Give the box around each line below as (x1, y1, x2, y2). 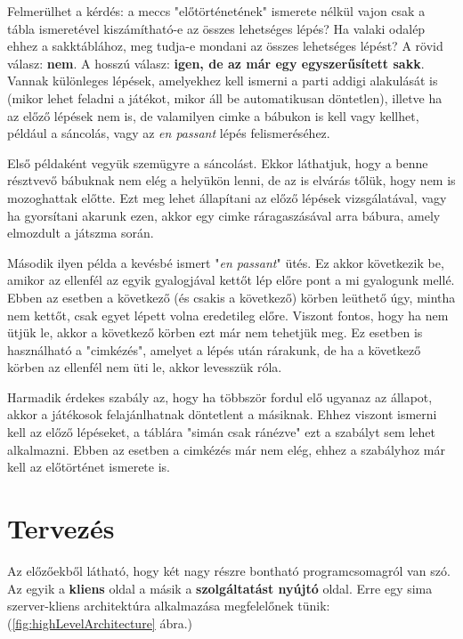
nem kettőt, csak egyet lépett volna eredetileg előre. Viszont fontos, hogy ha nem (7, 305, 449, 324)
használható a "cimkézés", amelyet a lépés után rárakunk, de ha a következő (7, 340, 421, 359)
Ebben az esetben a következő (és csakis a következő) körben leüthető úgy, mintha (7, 287, 456, 306)
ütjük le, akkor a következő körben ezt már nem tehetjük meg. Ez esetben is (7, 323, 423, 342)
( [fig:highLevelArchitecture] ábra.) (7, 613, 193, 632)
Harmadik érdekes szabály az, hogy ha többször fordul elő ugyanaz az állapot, (7, 387, 433, 406)
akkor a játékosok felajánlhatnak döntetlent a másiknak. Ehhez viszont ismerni (7, 405, 437, 424)
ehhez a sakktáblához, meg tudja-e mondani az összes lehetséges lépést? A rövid (7, 36, 443, 55)
